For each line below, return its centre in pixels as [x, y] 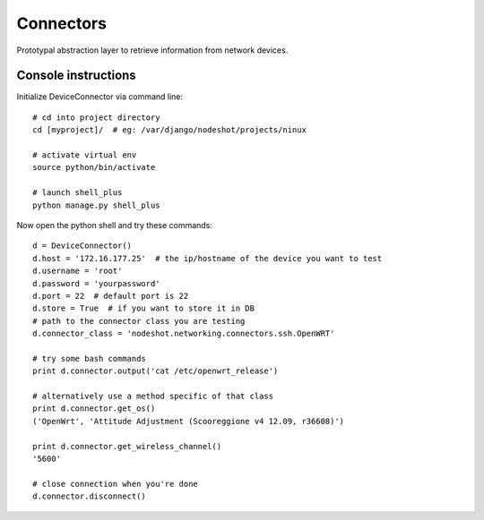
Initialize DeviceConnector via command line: [100, 97]
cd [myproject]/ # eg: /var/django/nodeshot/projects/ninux [169, 130]
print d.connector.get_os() [94, 409]
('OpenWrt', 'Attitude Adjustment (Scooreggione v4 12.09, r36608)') [189, 421]
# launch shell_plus [78, 193]
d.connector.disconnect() [90, 496]
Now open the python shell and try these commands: [114, 225]
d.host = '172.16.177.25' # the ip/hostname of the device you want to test [207, 258]
